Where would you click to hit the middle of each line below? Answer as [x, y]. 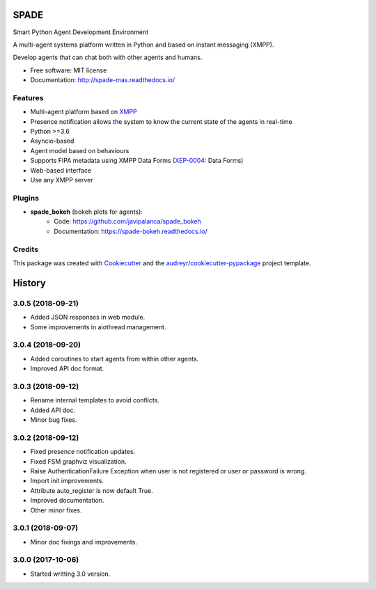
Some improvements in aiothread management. [98, 327]
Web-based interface [61, 170]
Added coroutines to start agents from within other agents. [115, 359]
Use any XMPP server [62, 180]
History [30, 283]
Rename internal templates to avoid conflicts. [95, 400]
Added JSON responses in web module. [88, 317]
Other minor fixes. [56, 510]
